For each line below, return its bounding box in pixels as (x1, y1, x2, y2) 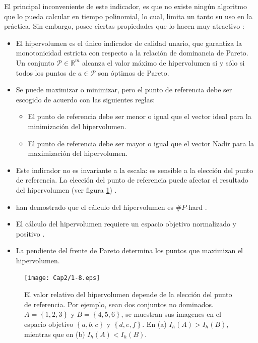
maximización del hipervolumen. (28, 148, 128, 158)
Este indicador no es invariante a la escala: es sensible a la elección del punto (16, 164, 253, 175)
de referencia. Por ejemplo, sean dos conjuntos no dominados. (24, 299, 214, 309)
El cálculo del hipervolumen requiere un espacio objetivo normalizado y (16, 218, 236, 229)
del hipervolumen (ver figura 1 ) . (16, 184, 117, 195)
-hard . (186, 201, 207, 212)
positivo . (16, 228, 45, 239)
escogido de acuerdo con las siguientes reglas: (16, 94, 155, 104)
